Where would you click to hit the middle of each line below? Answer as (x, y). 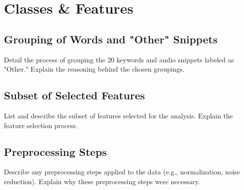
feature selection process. (41, 125)
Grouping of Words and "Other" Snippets (111, 39)
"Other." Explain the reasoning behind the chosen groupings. (94, 69)
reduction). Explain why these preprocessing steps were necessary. (102, 181)
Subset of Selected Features (75, 95)
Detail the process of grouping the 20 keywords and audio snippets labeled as (119, 59)
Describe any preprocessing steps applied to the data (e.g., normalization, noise (122, 172)
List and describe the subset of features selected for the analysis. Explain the (118, 115)
